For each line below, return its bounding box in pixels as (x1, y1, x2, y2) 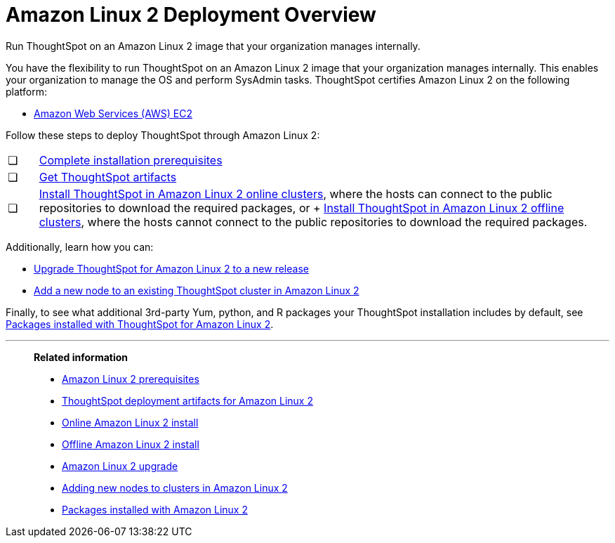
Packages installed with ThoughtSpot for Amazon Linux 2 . (6, 318, 274, 330)
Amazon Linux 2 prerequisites (62, 372, 199, 385)
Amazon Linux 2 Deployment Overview (6, 3, 376, 27)
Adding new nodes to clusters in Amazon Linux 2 (62, 481, 288, 494)
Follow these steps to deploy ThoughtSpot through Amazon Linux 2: (6, 129, 320, 141)
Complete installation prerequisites (39, 152, 223, 167)
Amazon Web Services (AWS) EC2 (34, 107, 193, 119)
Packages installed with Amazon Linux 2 (62, 503, 248, 516)
